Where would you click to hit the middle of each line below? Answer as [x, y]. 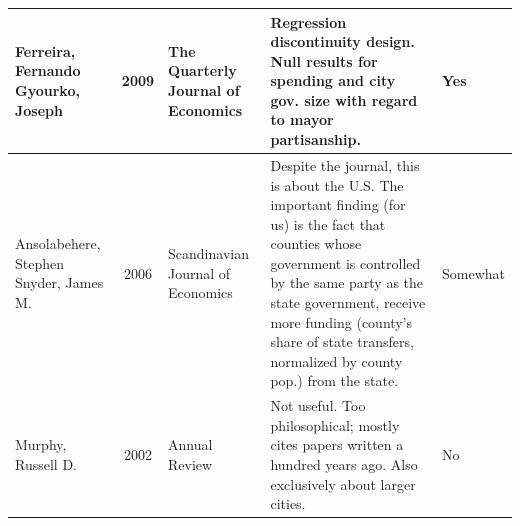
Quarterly [202, 70]
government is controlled [345, 262]
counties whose [316, 243]
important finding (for [338, 204]
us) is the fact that [328, 223]
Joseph [39, 109]
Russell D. [46, 464]
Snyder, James [59, 282]
